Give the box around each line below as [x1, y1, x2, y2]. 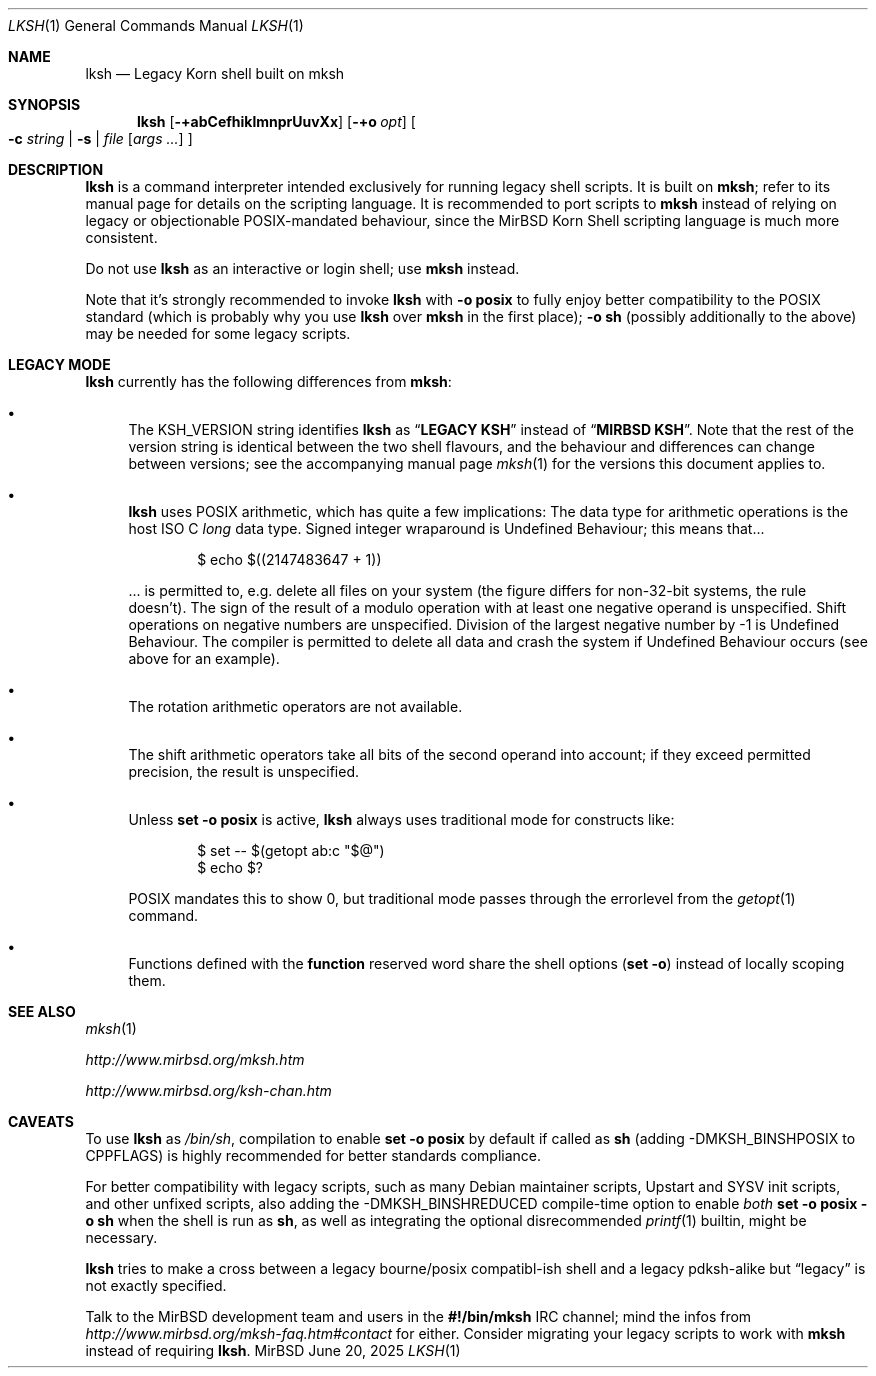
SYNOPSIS [8, 96, 81, 113]
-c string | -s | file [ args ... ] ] [8, 130, 193, 147]
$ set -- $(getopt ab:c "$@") [197, 842, 385, 859]
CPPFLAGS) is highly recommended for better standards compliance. [85, 1147, 542, 1164]
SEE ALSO [8, 1003, 76, 1020]
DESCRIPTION [8, 161, 104, 178]
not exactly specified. [85, 1277, 227, 1294]
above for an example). [128, 650, 280, 667]
